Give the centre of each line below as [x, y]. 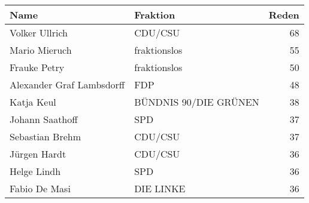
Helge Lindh [35, 171]
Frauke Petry [37, 67]
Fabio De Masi [40, 188]
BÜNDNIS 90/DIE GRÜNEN [197, 102]
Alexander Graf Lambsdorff [67, 84]
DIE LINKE [160, 188]
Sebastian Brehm [46, 136]
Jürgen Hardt [38, 154]
